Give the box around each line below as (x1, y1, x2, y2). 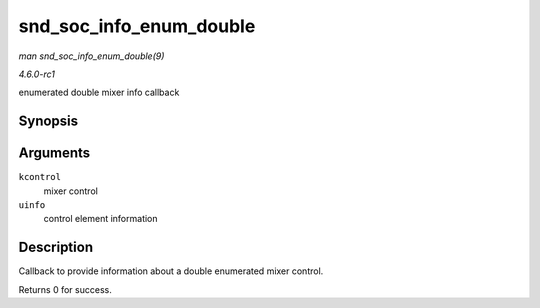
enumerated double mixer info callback (18, 86, 180, 99)
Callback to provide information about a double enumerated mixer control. (18, 265, 324, 277)
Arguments (18, 145, 91, 162)
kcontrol (18, 171, 62, 183)
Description (18, 239, 94, 256)
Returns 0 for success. (18, 283, 112, 295)
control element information (43, 213, 159, 225)
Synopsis (18, 113, 79, 130)
